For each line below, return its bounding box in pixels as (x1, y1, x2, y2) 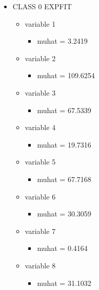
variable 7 (25, 225, 56, 236)
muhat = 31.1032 (37, 277, 91, 288)
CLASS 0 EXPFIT (12, 1, 72, 11)
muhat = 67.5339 (37, 104, 91, 115)
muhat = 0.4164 (37, 243, 88, 253)
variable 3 (25, 87, 56, 98)
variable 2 (25, 52, 56, 63)
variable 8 (25, 260, 56, 270)
